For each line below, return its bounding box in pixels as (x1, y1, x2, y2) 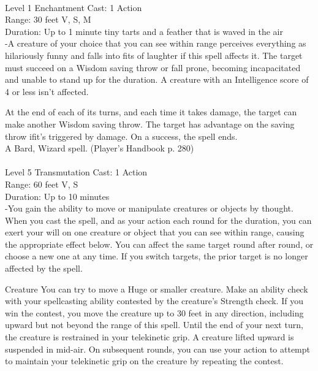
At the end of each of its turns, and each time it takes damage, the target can (5, 105, 297, 118)
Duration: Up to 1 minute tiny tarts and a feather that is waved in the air (5, 25, 283, 37)
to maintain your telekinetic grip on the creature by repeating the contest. (5, 354, 284, 367)
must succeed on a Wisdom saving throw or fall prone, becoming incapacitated (5, 61, 301, 74)
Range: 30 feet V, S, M (5, 13, 91, 26)
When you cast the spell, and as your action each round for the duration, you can (5, 213, 312, 226)
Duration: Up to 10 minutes (5, 189, 110, 202)
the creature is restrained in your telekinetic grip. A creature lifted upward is (5, 331, 294, 343)
